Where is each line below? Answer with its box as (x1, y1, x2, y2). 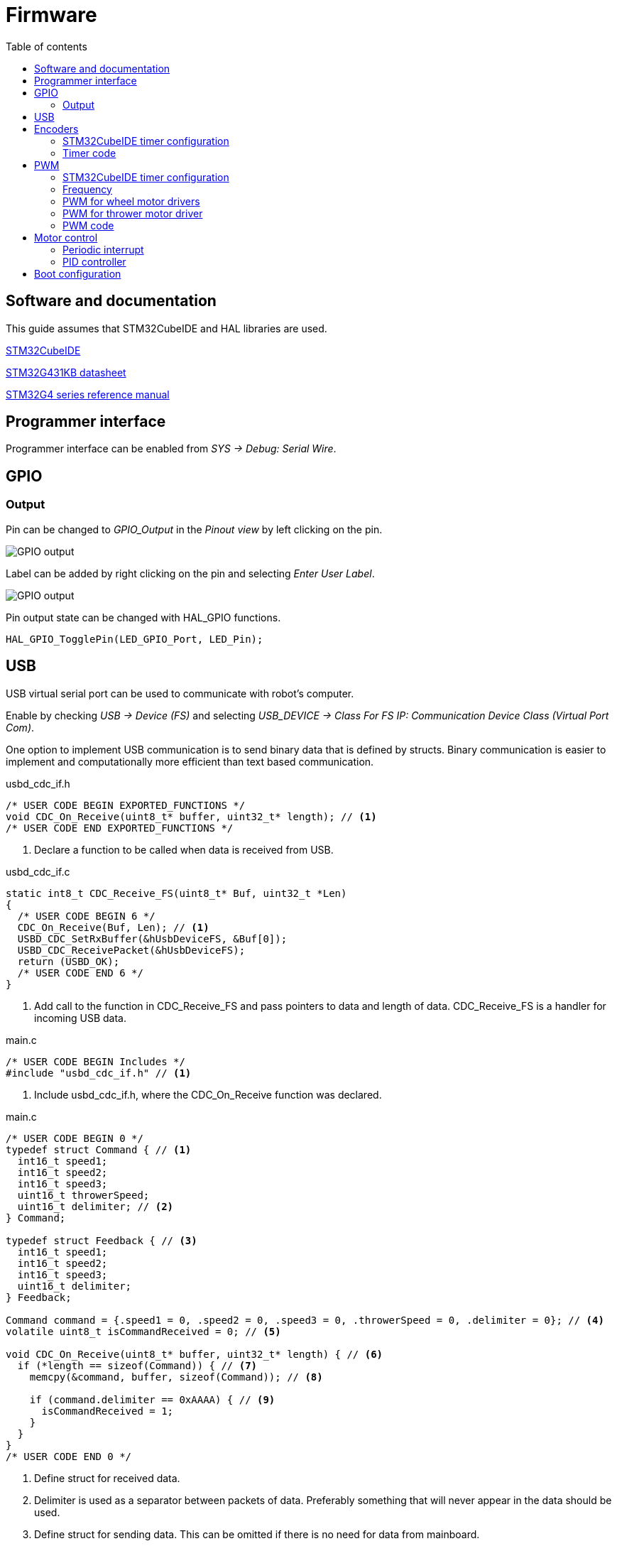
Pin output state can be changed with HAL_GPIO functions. (6, 611, 281, 624)
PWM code (62, 219, 114, 232)
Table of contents (6, 40, 87, 53)
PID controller (62, 255, 126, 268)
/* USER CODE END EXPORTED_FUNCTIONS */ (6, 822, 234, 834)
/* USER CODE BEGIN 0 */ (6, 1132, 143, 1144)
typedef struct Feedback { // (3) (6, 1234, 197, 1246)
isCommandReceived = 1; (41, 1405, 174, 1417)
